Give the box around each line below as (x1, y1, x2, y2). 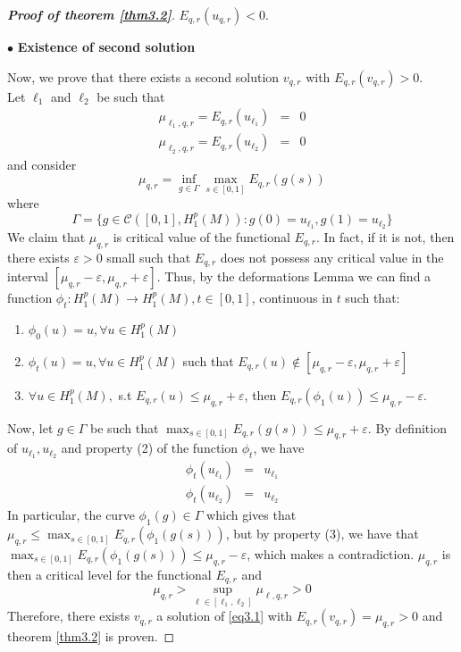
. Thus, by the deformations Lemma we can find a (156, 267, 432, 286)
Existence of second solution (17, 38, 196, 55)
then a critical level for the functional (7, 564, 212, 583)
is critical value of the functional (113, 227, 290, 246)
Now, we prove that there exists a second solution (7, 67, 280, 86)
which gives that (206, 506, 297, 524)
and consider (7, 155, 77, 173)
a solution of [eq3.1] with (156, 606, 293, 625)
